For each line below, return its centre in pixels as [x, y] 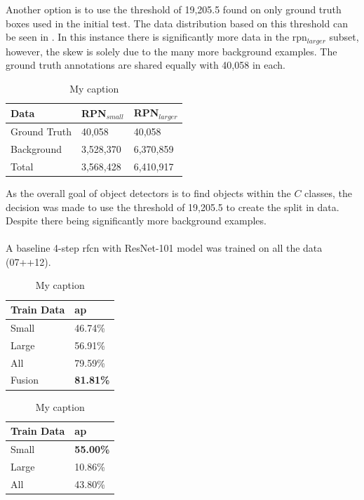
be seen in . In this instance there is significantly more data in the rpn [156, 37]
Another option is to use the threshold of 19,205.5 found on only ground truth [174, 9]
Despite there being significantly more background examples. [136, 221]
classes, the [328, 192]
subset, [344, 37]
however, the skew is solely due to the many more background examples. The [171, 51]
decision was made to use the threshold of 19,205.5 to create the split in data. [173, 207]
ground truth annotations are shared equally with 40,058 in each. [146, 65]
